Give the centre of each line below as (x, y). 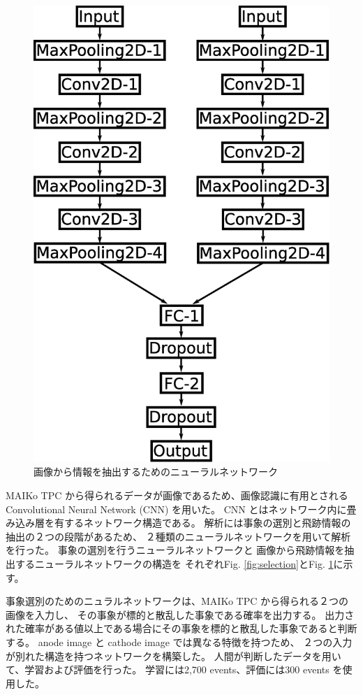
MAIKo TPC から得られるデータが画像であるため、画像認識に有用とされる (177, 495)
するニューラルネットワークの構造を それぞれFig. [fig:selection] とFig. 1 (174, 564)
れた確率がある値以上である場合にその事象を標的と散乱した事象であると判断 (181, 628)
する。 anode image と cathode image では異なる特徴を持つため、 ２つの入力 (179, 642)
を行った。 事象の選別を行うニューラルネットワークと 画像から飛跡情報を (175, 550)
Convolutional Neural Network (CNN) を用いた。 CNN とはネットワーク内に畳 (181, 509)
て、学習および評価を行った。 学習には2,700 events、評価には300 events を (174, 669)
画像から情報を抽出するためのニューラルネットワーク (156, 472)
